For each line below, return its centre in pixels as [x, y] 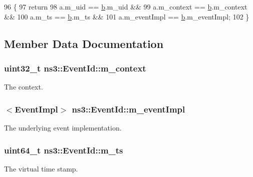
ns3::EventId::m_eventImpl [129, 109]
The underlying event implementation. [63, 127]
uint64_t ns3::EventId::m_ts [64, 150]
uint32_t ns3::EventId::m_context [75, 68]
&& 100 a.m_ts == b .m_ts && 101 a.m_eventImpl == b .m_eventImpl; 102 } [127, 16]
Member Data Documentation [84, 43]
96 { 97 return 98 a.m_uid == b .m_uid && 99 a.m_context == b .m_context [126, 6]
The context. [24, 87]
